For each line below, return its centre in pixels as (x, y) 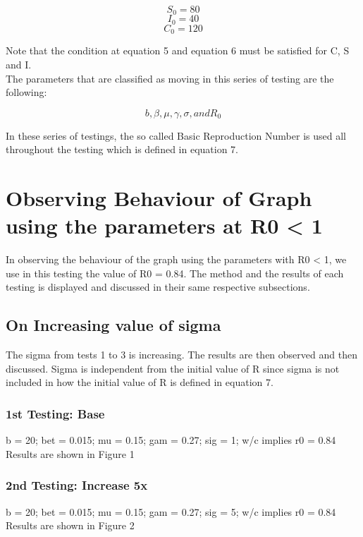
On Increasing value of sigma (113, 325)
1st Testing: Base (55, 413)
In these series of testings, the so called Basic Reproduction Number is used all (176, 135)
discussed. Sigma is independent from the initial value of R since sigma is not (173, 368)
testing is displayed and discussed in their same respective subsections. (158, 287)
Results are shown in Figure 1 (70, 453)
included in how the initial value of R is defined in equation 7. (140, 382)
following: (26, 92)
